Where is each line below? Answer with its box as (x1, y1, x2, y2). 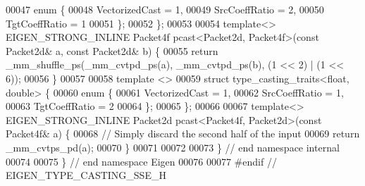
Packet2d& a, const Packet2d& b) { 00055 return (6, 43, 218, 58)
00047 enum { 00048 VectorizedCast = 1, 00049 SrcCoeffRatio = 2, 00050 (6, 2, 324, 16)
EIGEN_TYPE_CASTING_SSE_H (6, 168, 166, 182)
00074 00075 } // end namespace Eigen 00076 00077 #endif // (6, 154, 277, 168)
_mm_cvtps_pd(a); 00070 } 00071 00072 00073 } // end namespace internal (6, 139, 340, 154)
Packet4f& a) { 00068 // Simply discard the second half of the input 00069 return (6, 126, 360, 141)
